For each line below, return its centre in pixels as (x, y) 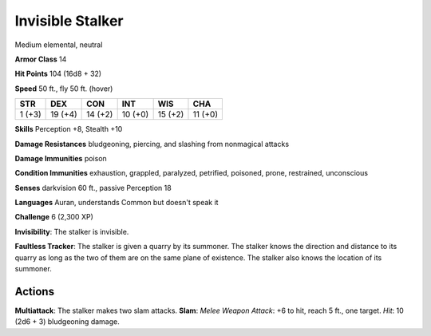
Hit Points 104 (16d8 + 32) (58, 74)
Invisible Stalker (69, 21)
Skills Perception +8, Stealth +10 (69, 129)
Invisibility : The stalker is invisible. (72, 231)
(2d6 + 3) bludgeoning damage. (67, 322)
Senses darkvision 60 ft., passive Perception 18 (93, 188)
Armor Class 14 (41, 59)
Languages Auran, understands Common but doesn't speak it (117, 203)
